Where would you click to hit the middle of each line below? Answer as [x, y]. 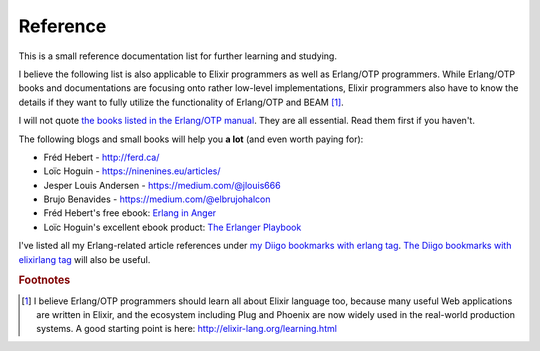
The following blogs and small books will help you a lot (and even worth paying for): [191, 139]
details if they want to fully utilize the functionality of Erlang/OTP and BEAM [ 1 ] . [181, 102]
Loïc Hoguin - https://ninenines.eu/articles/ [132, 171]
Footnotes [44, 280]
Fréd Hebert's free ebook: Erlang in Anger [130, 213]
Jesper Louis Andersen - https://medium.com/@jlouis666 [162, 185]
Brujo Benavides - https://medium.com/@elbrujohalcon [157, 199]
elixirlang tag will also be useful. [84, 259]
